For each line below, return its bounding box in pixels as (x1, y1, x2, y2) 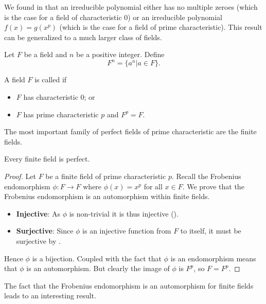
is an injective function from (82, 225, 171, 236)
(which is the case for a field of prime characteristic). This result (59, 22, 262, 32)
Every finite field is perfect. (4, 153, 90, 164)
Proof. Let (4, 171, 36, 182)
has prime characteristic (23, 109, 99, 119)
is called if (34, 74, 67, 85)
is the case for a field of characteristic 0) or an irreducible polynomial (4, 11, 222, 22)
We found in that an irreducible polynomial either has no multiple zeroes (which (4, 2, 258, 12)
